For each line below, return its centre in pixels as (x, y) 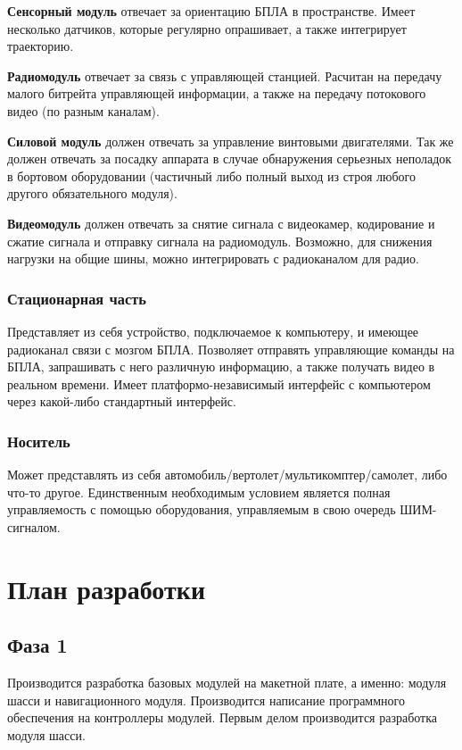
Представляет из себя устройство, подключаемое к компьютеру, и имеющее (213, 331)
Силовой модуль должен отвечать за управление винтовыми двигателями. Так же (231, 141)
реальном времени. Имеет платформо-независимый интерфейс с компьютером (219, 383)
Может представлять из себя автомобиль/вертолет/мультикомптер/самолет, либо (227, 475)
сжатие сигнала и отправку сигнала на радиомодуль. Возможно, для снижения (220, 241)
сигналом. (34, 526)
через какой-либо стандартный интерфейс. (122, 401)
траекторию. (41, 46)
